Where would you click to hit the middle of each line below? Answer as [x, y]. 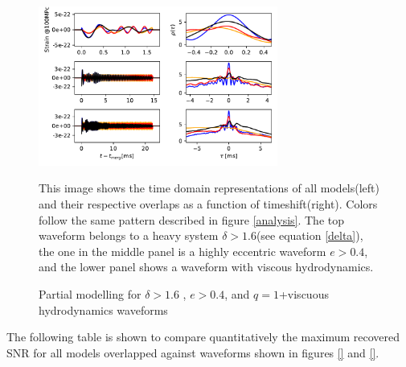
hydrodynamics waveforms [103, 309]
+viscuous [303, 294]
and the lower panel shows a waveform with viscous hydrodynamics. [206, 267]
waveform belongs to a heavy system [129, 235]
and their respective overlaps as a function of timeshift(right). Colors [208, 204]
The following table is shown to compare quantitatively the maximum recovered [203, 337]
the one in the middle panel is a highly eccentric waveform [182, 251]
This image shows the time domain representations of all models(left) [209, 188]
